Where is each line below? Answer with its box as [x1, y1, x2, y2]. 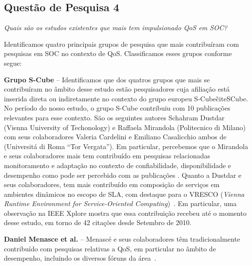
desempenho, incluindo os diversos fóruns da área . [4, 253, 156, 263]
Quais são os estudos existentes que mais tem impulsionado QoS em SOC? [4, 22, 228, 33]
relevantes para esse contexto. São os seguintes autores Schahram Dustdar [4, 112, 225, 122]
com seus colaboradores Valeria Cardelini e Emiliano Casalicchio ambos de [4, 132, 227, 142]
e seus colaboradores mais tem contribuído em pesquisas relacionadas [4, 151, 211, 161]
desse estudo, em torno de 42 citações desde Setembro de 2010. [4, 217, 192, 228]
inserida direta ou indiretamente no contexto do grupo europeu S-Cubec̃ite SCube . [4, 93, 248, 103]
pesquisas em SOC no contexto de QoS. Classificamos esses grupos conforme [4, 48, 232, 58]
